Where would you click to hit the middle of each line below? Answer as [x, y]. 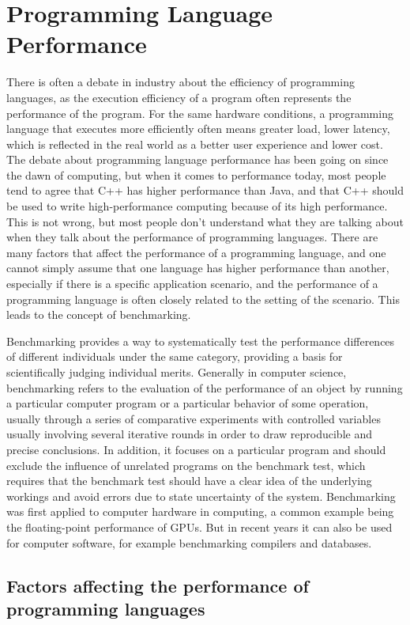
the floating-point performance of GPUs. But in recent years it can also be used [199, 527]
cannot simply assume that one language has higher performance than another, [198, 268]
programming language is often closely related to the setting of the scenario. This [203, 299]
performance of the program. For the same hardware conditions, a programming [200, 113]
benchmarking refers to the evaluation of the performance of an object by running [205, 387]
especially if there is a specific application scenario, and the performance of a [192, 284]
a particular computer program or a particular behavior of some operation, [188, 403]
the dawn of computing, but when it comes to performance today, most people [196, 174]
